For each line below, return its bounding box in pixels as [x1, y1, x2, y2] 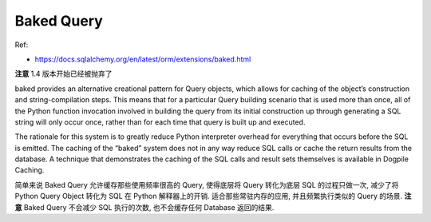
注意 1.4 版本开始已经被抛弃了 [14, 69, 113, 79]
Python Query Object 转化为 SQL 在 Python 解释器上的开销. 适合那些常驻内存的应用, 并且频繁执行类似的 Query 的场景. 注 [14, 192, 412, 201]
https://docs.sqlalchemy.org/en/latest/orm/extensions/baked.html [34, 54, 251, 64]
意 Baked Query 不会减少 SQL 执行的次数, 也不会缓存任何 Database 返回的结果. [14, 202, 275, 212]
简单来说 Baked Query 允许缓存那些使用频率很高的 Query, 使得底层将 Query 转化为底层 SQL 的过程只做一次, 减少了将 [14, 180, 399, 189]
